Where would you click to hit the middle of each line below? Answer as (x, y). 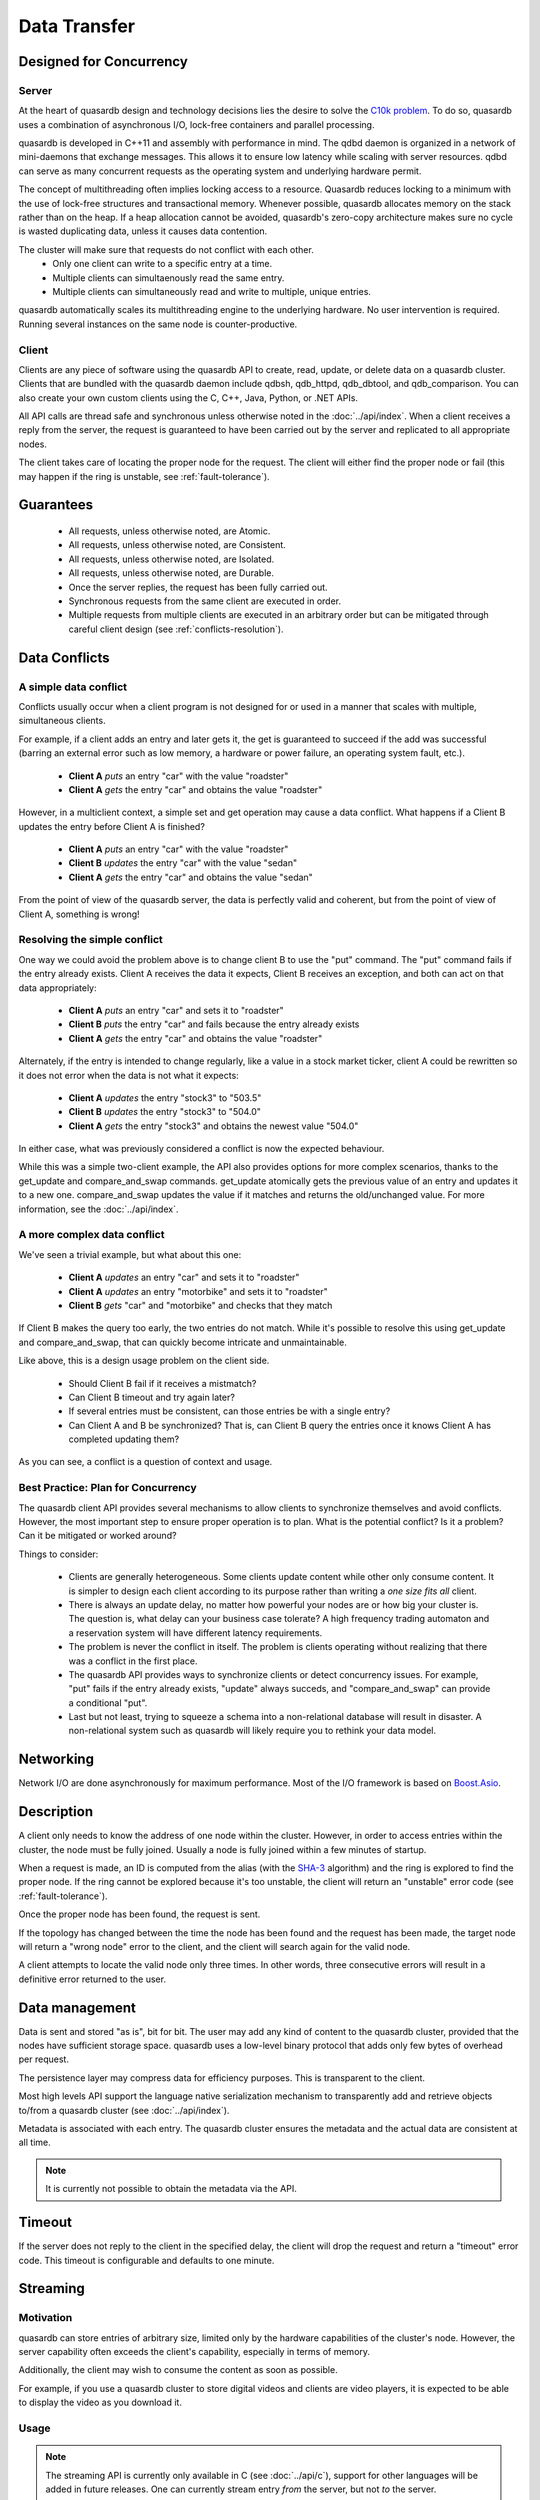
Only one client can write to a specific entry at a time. (162, 264)
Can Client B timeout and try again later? (151, 1397)
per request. (44, 2059)
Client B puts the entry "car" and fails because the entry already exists (214, 1024)
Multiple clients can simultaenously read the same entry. (168, 277)
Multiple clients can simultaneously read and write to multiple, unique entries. (212, 291)
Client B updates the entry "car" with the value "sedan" (183, 863)
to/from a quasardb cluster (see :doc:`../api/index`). (124, 2110)
